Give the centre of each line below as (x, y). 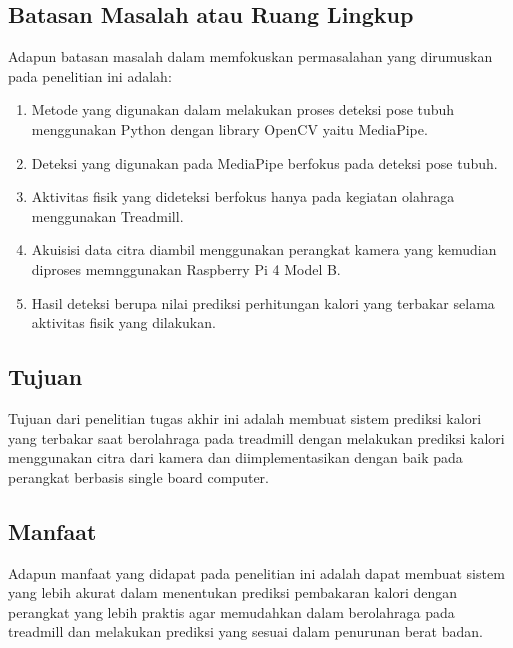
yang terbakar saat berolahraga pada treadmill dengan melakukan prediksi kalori (256, 437)
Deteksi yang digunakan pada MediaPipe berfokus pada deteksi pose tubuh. (264, 162)
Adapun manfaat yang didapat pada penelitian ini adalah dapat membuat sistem (256, 572)
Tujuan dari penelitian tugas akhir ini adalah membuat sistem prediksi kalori (245, 417)
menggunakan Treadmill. (107, 215)
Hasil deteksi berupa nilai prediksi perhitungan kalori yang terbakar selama (263, 302)
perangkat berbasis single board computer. (138, 476)
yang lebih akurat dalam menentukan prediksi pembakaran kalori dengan (233, 592)
